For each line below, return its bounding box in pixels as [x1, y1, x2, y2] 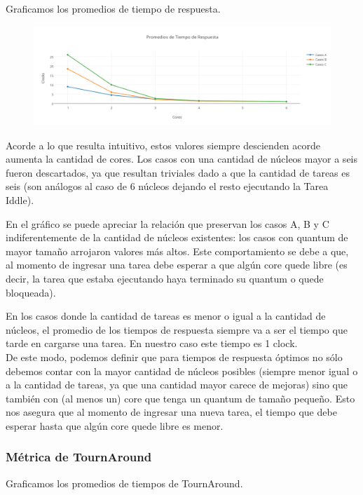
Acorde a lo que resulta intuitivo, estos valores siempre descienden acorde [6, 137, 320, 152]
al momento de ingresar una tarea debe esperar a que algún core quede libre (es [6, 257, 348, 272]
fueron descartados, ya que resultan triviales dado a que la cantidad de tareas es [6, 165, 350, 179]
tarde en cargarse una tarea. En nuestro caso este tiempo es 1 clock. [6, 336, 298, 351]
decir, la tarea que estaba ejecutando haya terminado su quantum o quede [6, 271, 324, 285]
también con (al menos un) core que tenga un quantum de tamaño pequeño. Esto [6, 391, 355, 405]
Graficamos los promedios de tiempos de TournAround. [6, 475, 243, 490]
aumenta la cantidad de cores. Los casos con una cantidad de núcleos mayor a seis [6, 151, 358, 166]
